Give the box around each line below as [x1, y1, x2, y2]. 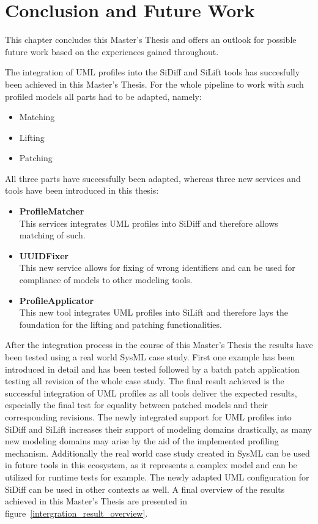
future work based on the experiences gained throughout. [5, 45, 219, 58]
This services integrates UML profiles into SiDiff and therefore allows [19, 216, 278, 229]
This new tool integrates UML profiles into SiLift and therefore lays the [19, 306, 288, 319]
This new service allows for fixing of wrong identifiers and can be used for [19, 261, 295, 274]
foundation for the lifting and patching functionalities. [19, 317, 222, 330]
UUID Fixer [19, 249, 69, 262]
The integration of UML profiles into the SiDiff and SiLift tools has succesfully [5, 66, 300, 78]
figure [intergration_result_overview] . [5, 506, 148, 519]
